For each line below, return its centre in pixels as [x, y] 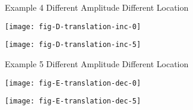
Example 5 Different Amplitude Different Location [97, 63]
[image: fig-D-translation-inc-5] [73, 45]
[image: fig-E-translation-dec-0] [73, 83]
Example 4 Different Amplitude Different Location [97, 7]
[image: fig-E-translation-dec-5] [73, 101]
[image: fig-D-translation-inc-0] [73, 26]
